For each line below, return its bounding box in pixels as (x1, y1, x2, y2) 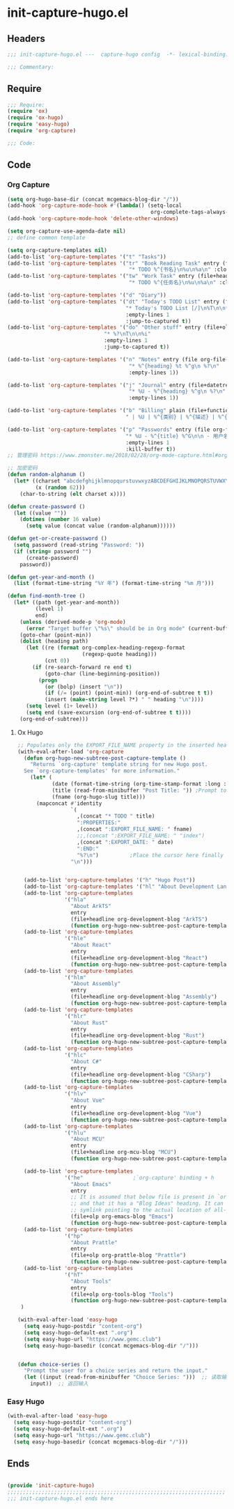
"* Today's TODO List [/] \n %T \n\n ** (125, 304, 232, 311)
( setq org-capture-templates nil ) (7, 247, 108, 253)
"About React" (70, 941, 111, 948)
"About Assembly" (70, 980, 121, 987)
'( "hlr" (64, 1012, 87, 1019)
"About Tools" (70, 1278, 111, 1285)
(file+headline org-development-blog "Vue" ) (70, 1109, 202, 1117)
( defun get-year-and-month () (7, 573, 95, 581)
